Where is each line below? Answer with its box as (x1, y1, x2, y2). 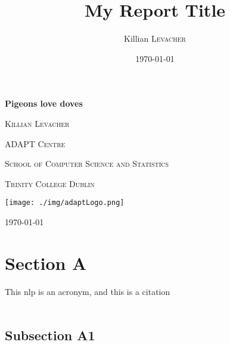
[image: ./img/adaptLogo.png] (5, 198, 125, 207)
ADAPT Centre (5, 137, 66, 150)
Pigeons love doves (5, 97, 83, 110)
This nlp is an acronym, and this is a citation (5, 285, 170, 297)
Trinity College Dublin (5, 177, 95, 189)
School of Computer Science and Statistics (5, 157, 169, 170)
